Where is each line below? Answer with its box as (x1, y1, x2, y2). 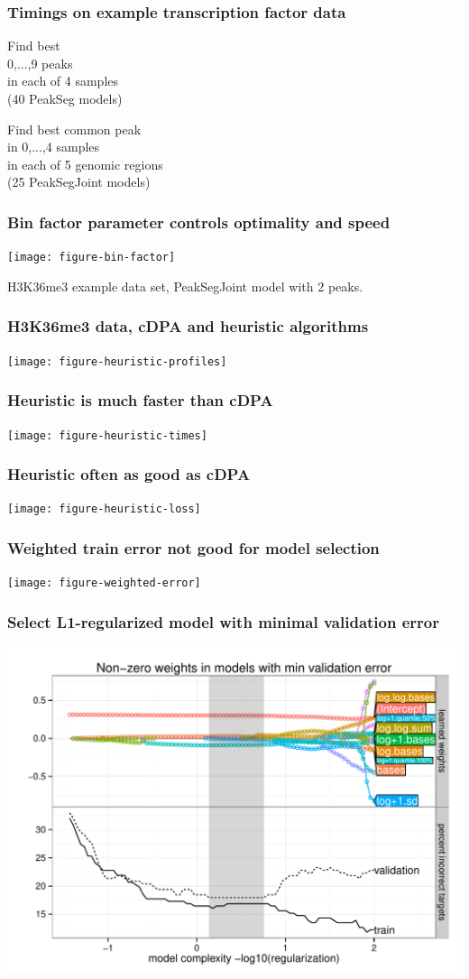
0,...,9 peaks (7, 53, 73, 72)
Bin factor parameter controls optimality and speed (7, 210, 391, 233)
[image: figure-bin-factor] (7, 251, 176, 264)
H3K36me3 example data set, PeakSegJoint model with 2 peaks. (7, 276, 363, 295)
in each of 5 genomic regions (7, 154, 163, 173)
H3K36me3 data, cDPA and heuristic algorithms (7, 315, 369, 337)
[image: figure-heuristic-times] (7, 429, 207, 442)
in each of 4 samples (7, 71, 119, 90)
